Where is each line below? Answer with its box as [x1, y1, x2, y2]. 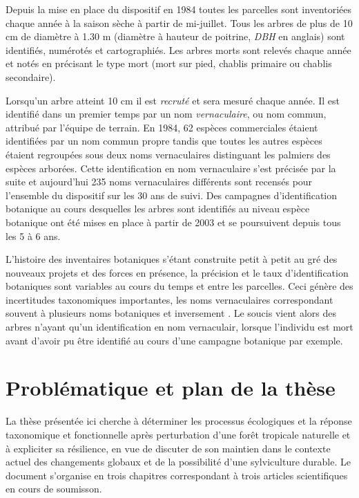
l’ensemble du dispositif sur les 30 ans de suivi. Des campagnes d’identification [6, 187, 338, 202]
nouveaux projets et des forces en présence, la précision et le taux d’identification [6, 265, 349, 279]
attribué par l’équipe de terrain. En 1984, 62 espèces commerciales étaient [6, 120, 318, 134]
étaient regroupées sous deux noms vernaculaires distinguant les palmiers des [6, 147, 331, 161]
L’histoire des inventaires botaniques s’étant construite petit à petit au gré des [6, 252, 338, 266]
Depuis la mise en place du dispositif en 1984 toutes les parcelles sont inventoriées [6, 2, 352, 16]
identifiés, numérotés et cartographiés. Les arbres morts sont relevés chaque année [6, 42, 351, 57]
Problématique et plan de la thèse [6, 373, 336, 402]
